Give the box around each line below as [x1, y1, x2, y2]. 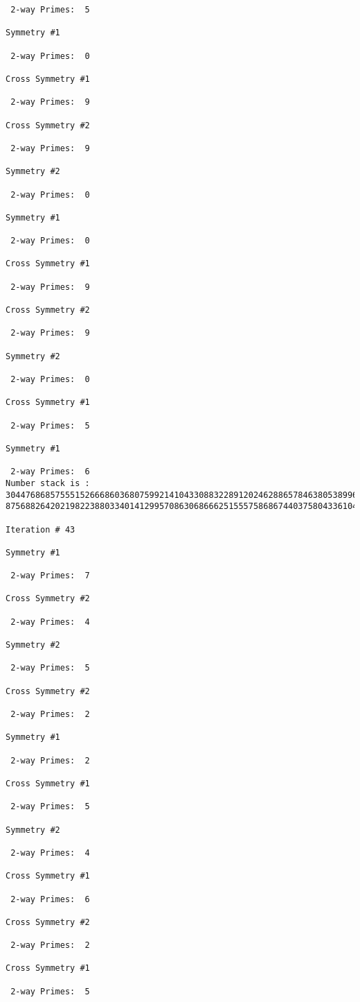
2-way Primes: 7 [10, 571, 90, 581]
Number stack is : [6, 478, 90, 488]
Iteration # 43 [6, 524, 75, 535]
